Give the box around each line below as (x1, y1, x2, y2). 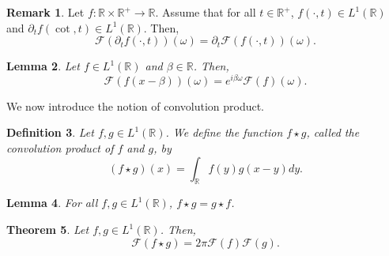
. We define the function (165, 124, 283, 141)
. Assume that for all (155, 4, 256, 20)
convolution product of (6, 140, 114, 156)
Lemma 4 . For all (6, 194, 98, 211)
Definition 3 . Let (6, 124, 94, 141)
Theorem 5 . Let (6, 221, 89, 238)
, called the (306, 124, 360, 141)
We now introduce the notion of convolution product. (6, 97, 265, 114)
